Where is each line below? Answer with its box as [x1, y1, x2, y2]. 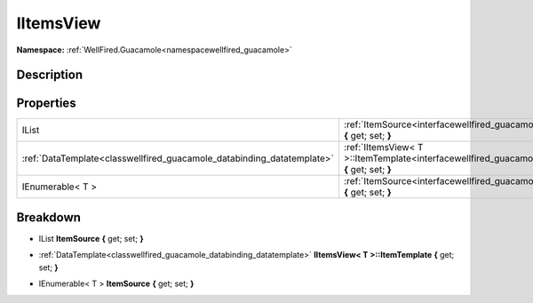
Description [16, 68, 84, 83]
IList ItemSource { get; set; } [38, 233, 144, 243]
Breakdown [16, 210, 82, 225]
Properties [16, 96, 76, 111]
